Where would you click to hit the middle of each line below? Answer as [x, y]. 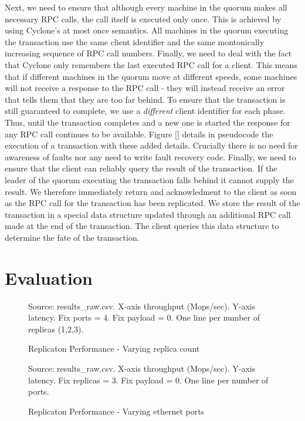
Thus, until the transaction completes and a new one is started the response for [148, 122]
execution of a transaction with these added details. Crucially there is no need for [151, 145]
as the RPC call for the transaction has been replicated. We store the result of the [152, 203]
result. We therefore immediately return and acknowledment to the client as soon [151, 191]
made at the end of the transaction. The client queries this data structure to [142, 226]
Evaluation [49, 277]
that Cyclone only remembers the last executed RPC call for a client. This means [151, 64]
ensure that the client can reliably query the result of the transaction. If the [141, 168]
